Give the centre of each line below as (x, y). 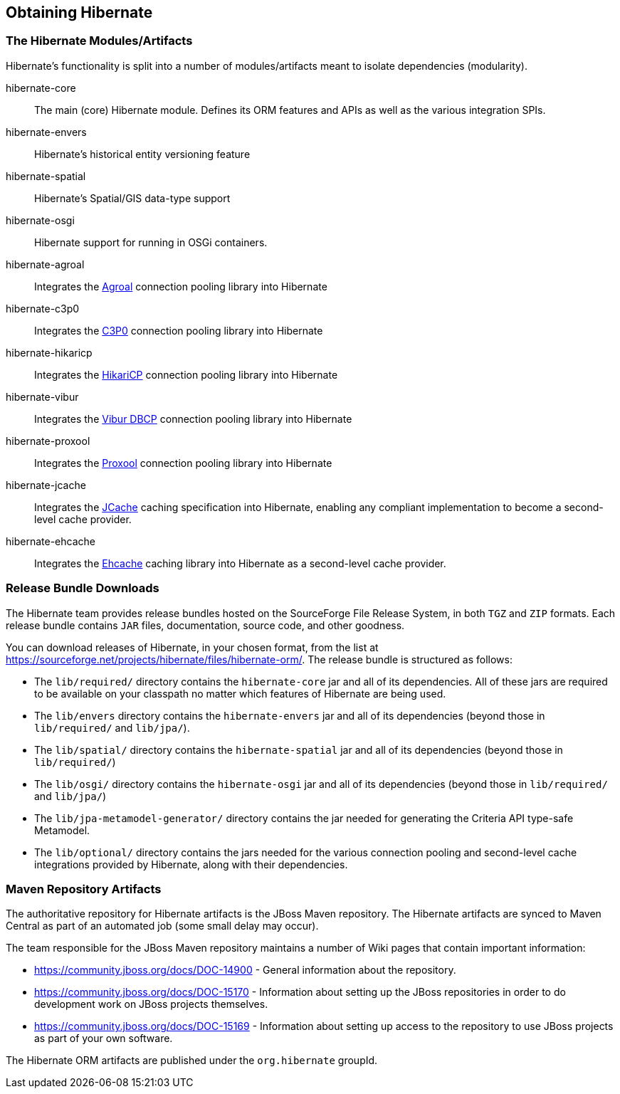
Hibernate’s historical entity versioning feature (142, 154)
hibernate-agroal (45, 264)
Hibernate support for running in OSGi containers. (151, 242)
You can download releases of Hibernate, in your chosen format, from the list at (192, 647)
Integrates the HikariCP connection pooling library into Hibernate (186, 374)
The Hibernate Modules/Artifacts (99, 41)
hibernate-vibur (42, 396)
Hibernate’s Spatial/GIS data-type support (132, 198)
